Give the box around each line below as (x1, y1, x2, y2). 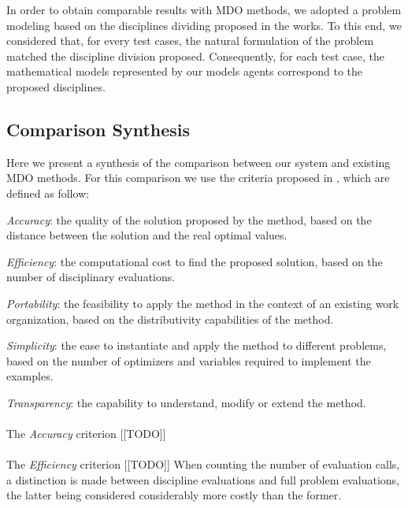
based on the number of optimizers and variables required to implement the (6, 352, 371, 369)
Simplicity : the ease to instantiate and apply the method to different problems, (6, 337, 387, 354)
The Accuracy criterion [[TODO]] (6, 425, 166, 442)
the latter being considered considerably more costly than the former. (6, 487, 342, 503)
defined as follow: (6, 184, 90, 201)
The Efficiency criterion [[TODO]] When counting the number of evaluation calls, (6, 456, 400, 473)
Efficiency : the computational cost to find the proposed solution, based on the (6, 253, 383, 269)
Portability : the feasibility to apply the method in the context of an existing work (6, 295, 399, 311)
